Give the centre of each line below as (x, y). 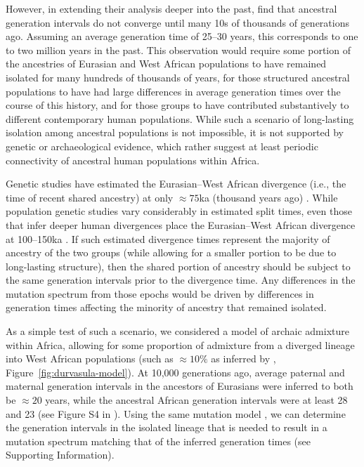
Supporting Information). (60, 455)
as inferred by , (243, 359)
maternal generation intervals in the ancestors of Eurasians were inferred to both (180, 386)
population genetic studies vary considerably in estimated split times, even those (179, 211)
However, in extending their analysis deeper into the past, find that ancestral (171, 8)
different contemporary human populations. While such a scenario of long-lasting (180, 118)
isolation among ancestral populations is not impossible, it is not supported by (175, 132)
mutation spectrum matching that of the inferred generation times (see (158, 441)
